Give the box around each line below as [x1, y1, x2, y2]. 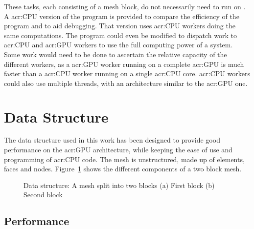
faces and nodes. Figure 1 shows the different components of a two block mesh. [4, 164, 242, 174]
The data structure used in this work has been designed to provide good [4, 135, 220, 145]
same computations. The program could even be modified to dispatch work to [4, 30, 237, 40]
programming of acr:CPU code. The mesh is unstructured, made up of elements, [4, 154, 245, 164]
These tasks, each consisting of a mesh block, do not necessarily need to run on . [4, 1, 246, 11]
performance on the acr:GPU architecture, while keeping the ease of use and [4, 145, 232, 155]
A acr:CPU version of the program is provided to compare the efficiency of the [4, 11, 239, 21]
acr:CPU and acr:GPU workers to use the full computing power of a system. [4, 40, 233, 50]
